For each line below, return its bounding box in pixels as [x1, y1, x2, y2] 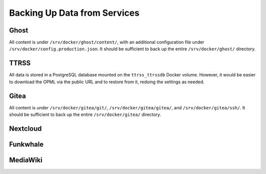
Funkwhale [9, 140, 44, 148]
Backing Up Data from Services [9, 7, 140, 18]
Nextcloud [9, 124, 42, 133]
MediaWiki [9, 156, 43, 164]
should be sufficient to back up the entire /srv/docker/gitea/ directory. [9, 111, 161, 118]
